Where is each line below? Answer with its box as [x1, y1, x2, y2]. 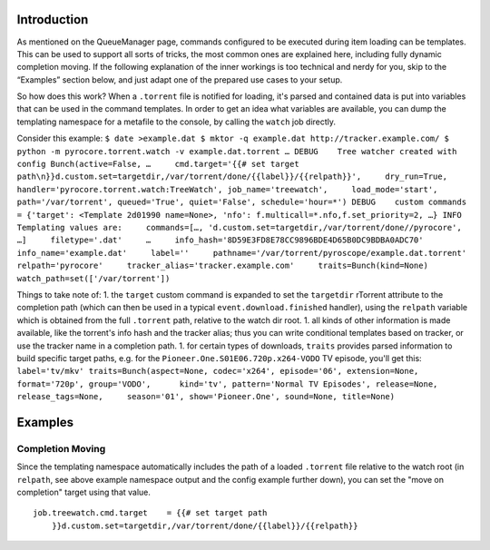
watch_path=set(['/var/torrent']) [16, 273, 171, 283]
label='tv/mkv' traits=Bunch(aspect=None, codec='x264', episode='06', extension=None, [16, 366, 419, 377]
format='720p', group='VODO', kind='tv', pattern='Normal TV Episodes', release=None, [16, 378, 438, 389]
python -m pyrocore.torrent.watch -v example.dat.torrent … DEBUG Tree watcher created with [16, 146, 457, 156]
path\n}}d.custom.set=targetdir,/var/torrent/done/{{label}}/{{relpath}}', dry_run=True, [16, 172, 448, 182]
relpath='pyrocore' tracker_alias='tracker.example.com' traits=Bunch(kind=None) [16, 260, 428, 271]
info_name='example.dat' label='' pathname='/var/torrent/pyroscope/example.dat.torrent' [16, 248, 467, 258]
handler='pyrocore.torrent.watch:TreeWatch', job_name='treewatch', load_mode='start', [16, 184, 438, 194]
